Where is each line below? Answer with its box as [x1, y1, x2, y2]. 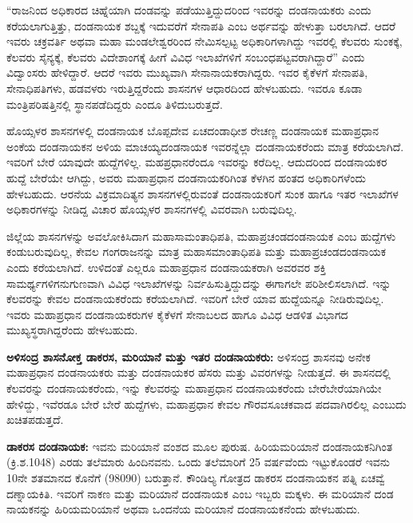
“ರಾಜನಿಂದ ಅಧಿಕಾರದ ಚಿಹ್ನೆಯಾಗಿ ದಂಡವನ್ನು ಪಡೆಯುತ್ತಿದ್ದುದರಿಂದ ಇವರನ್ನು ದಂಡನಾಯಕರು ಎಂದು [6, 2, 371, 18]
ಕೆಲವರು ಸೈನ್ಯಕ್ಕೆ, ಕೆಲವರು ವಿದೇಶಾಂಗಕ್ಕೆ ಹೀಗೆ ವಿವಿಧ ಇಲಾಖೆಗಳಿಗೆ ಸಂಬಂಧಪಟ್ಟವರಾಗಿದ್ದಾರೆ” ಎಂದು [6, 48, 365, 65]
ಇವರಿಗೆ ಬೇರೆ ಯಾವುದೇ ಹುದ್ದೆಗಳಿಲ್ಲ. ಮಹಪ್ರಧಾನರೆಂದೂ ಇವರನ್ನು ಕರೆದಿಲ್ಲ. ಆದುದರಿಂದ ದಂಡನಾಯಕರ [6, 154, 387, 170]
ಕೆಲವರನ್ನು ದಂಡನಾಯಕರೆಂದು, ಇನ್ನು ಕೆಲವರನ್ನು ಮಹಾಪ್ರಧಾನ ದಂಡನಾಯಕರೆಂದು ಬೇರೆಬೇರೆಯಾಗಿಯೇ [6, 380, 382, 397]
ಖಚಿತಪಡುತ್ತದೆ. [6, 411, 64, 428]
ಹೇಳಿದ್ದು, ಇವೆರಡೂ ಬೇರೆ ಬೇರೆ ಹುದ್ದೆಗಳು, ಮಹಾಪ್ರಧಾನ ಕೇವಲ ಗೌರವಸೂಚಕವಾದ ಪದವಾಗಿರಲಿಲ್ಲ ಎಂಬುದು [6, 395, 407, 412]
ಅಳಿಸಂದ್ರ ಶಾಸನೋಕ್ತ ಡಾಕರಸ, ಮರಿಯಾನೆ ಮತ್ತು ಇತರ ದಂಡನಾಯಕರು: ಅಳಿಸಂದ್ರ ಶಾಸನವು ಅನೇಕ [6, 348, 371, 365]
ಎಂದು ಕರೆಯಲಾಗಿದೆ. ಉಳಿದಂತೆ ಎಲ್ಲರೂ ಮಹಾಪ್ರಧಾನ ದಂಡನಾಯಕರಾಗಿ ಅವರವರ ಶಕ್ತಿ [6, 258, 327, 275]
